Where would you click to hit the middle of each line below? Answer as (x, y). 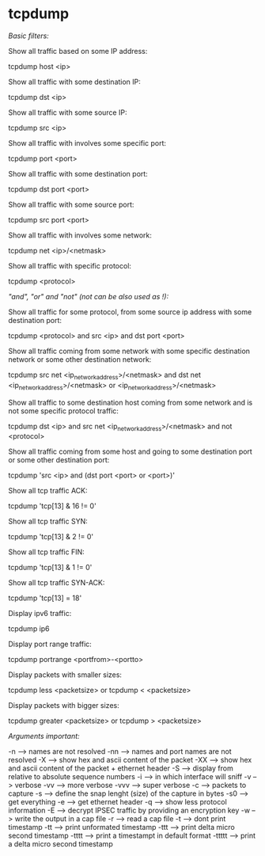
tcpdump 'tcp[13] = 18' (45, 598)
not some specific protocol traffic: (63, 411)
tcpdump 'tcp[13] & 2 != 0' (51, 537)
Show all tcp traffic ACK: (48, 491)
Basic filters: (28, 36)
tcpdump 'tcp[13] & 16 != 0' (52, 506)
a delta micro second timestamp (61, 844)
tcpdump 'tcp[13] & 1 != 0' (50, 568)
